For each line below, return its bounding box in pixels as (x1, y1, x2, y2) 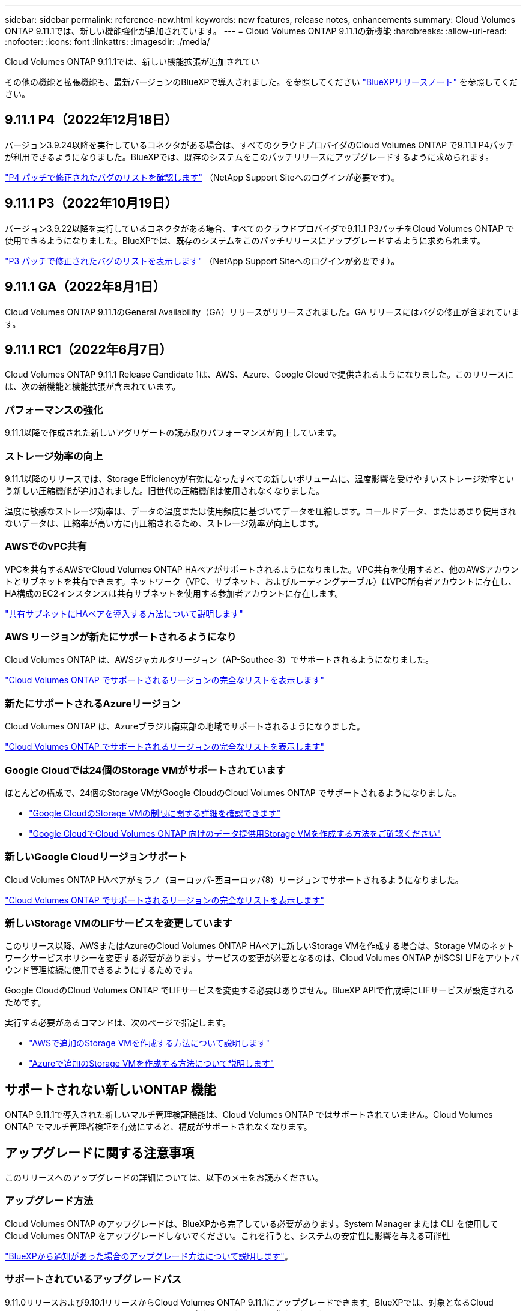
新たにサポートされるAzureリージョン (5, 697, 181, 710)
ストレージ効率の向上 (5, 450, 103, 462)
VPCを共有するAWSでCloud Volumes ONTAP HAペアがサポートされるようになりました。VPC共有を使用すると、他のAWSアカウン (5, 564, 519, 574)
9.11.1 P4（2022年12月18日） (5, 112, 178, 128)
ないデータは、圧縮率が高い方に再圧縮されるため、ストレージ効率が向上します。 (5, 517, 324, 528)
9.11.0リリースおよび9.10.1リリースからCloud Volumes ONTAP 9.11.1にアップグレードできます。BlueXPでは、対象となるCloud (5, 1297, 494, 1307)
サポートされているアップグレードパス (5, 1273, 181, 1286)
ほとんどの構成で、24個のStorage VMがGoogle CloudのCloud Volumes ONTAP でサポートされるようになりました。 (5, 787, 461, 798)
